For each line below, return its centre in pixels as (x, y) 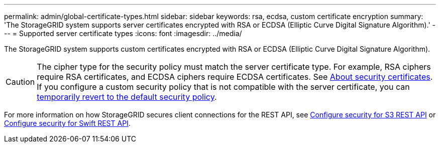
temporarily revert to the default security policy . (127, 97)
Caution (20, 82)
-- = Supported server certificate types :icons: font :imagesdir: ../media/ (123, 33)
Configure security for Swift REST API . (67, 123)
